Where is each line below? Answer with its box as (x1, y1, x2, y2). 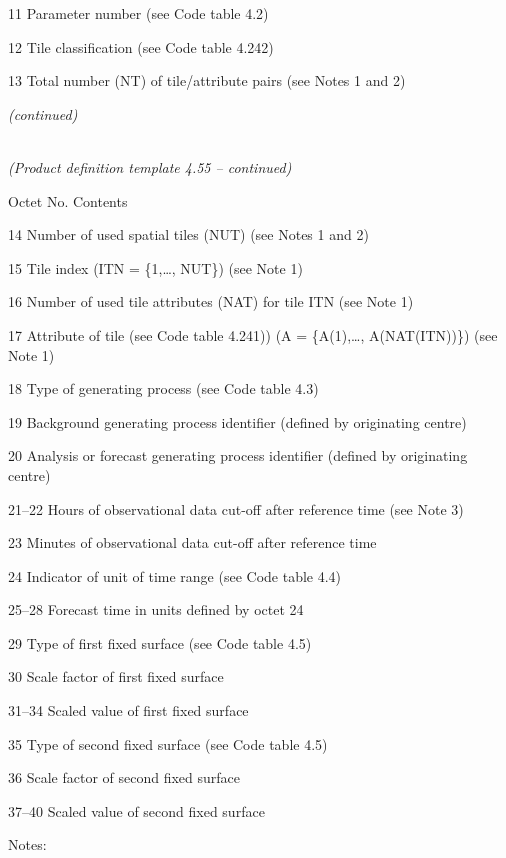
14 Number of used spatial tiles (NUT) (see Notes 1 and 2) (8, 224, 369, 245)
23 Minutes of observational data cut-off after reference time (8, 532, 377, 553)
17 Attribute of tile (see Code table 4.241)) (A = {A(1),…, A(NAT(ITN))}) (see (8, 324, 498, 345)
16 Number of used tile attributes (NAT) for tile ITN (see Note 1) (8, 291, 414, 312)
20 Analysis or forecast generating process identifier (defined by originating (8, 445, 468, 466)
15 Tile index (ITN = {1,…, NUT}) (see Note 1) (8, 257, 303, 278)
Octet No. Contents (8, 190, 128, 211)
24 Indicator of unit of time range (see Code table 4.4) (8, 565, 342, 586)
